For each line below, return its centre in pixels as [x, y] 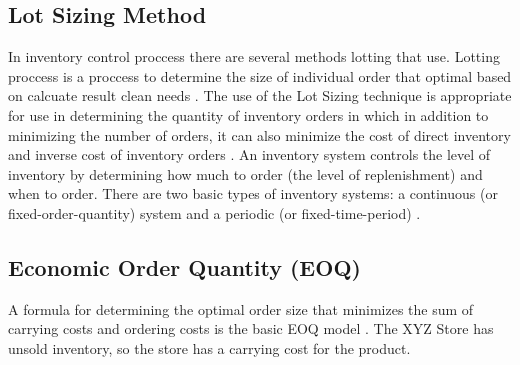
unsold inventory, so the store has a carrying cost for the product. [209, 347]
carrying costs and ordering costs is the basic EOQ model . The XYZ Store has [251, 328]
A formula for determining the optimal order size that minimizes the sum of [241, 308]
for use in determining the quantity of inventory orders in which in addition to [248, 114]
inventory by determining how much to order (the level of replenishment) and [245, 173]
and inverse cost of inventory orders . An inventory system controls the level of [249, 154]
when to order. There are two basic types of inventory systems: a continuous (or [253, 193]
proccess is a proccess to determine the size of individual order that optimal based [260, 75]
